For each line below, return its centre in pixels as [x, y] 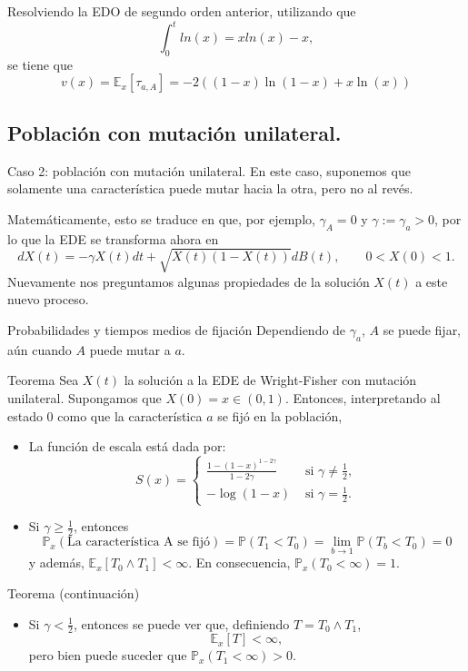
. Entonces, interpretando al [363, 397]
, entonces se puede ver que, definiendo [181, 623]
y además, [56, 562]
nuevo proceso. [48, 299]
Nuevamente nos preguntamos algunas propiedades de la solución [189, 281]
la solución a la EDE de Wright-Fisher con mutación [270, 380]
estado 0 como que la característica [105, 415]
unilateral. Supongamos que [85, 397]
